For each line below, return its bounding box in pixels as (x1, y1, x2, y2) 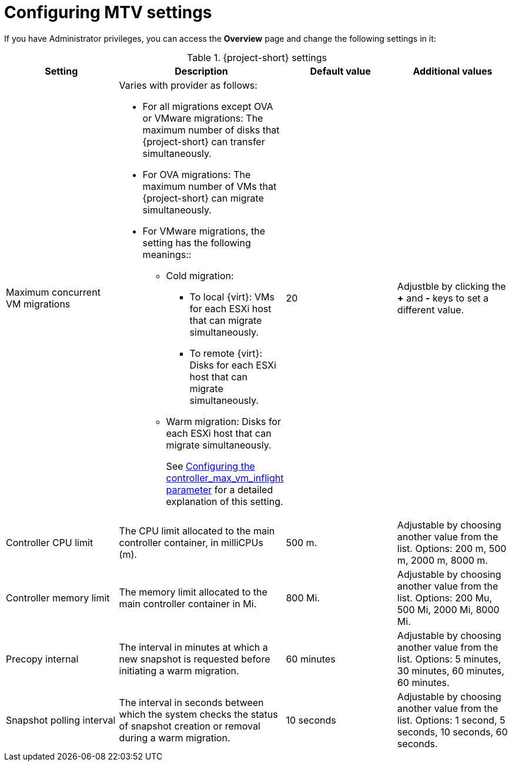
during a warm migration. (119, 731, 230, 744)
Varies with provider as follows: (119, 79, 257, 91)
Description (175, 65, 228, 77)
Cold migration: (166, 269, 234, 282)
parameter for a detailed (166, 483, 273, 496)
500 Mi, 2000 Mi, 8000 (397, 603, 500, 616)
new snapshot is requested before (119, 653, 270, 665)
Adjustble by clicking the (397, 280, 506, 292)
